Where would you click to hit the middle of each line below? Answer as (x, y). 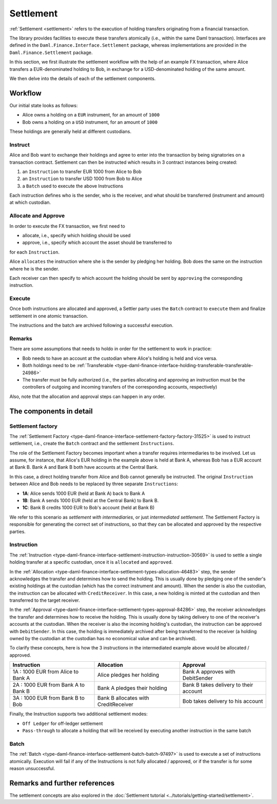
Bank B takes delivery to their (218, 685)
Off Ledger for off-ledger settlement (63, 723)
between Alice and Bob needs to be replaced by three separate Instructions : (94, 484)
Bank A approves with (209, 672)
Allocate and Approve (37, 216)
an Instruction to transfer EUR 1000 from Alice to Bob (82, 171)
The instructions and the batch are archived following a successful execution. (92, 326)
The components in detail (51, 411)
